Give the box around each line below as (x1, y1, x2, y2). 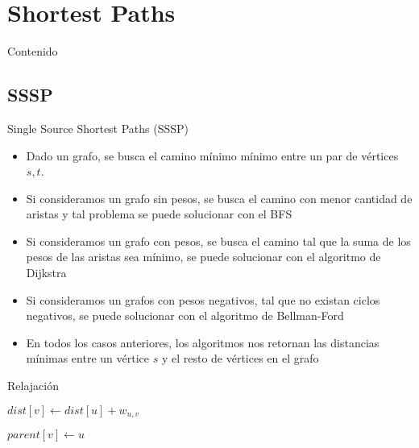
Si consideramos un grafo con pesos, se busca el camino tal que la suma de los (26, 232, 411, 249)
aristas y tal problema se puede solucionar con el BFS (26, 205, 292, 222)
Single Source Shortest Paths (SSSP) (7, 119, 189, 136)
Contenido (7, 43, 58, 60)
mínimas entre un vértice (26, 350, 149, 367)
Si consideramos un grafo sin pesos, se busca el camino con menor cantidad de (26, 189, 413, 206)
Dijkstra (26, 264, 67, 281)
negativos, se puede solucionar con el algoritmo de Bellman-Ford (26, 307, 344, 324)
